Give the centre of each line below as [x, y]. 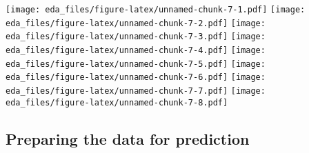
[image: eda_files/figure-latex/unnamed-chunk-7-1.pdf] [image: [156, 10]
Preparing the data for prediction [128, 138]
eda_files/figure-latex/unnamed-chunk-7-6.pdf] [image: [136, 78]
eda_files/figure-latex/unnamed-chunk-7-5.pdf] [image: [136, 64]
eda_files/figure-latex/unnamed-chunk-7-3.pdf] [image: [136, 37]
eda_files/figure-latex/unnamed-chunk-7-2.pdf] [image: [136, 23]
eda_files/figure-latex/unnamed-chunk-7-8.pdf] [117, 102]
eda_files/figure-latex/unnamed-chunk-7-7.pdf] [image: [136, 91]
